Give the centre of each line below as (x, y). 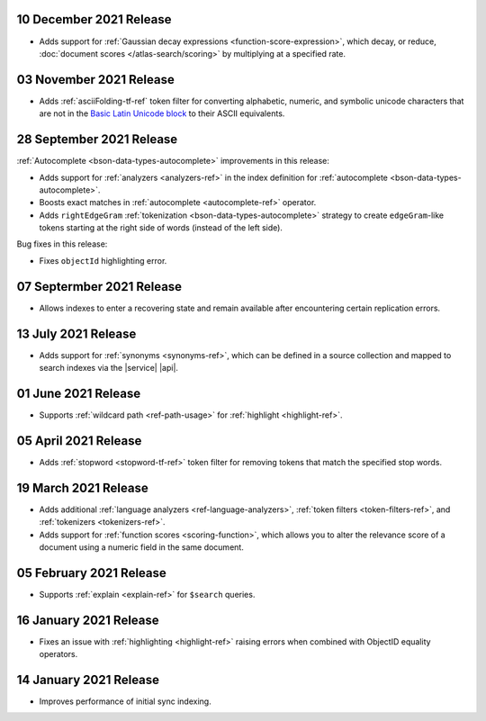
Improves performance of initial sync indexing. (125, 701)
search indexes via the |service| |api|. (109, 368)
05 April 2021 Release (79, 441)
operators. (58, 654)
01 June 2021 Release (79, 393)
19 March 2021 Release (82, 487)
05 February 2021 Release (91, 573)
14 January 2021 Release (88, 680)
